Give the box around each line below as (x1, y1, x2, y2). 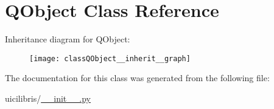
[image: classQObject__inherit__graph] (29, 54, 191, 63)
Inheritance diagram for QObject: (5, 33, 130, 45)
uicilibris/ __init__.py (5, 91, 91, 104)
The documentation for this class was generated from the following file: (5, 71, 270, 84)
